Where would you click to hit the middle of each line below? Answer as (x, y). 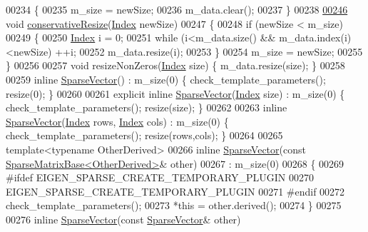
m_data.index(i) (315, 37)
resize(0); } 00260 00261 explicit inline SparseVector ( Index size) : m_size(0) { (175, 93)
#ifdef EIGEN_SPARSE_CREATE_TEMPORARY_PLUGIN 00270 (160, 177)
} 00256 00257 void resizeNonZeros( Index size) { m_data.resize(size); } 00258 (175, 65)
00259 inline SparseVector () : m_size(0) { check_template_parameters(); (166, 79)
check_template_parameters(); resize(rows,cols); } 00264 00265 (144, 135)
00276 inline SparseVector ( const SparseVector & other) (123, 219)
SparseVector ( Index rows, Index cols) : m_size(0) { (117, 121)
